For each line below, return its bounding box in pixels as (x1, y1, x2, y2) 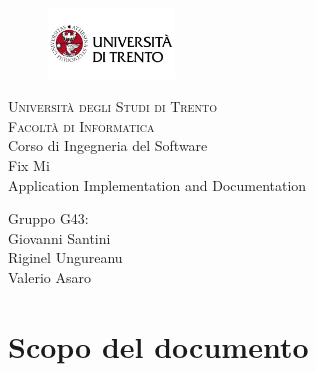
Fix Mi (8, 155, 50, 176)
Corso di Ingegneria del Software (8, 135, 208, 156)
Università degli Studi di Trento (8, 96, 217, 117)
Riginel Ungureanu (8, 247, 123, 268)
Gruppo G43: (8, 208, 89, 229)
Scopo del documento (8, 325, 309, 366)
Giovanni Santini (8, 227, 111, 248)
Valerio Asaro (8, 267, 91, 287)
